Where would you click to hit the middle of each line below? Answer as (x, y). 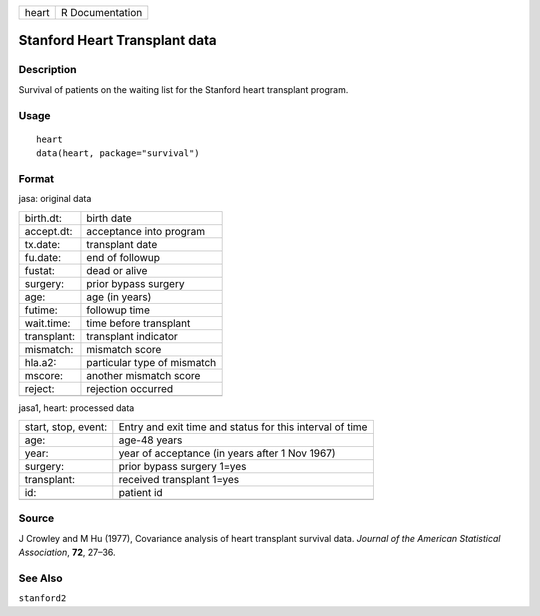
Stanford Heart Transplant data (117, 40)
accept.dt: (48, 231)
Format (36, 178)
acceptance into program (145, 231)
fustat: (39, 270)
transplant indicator (132, 336)
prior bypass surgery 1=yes (182, 467)
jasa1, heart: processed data (76, 407)
